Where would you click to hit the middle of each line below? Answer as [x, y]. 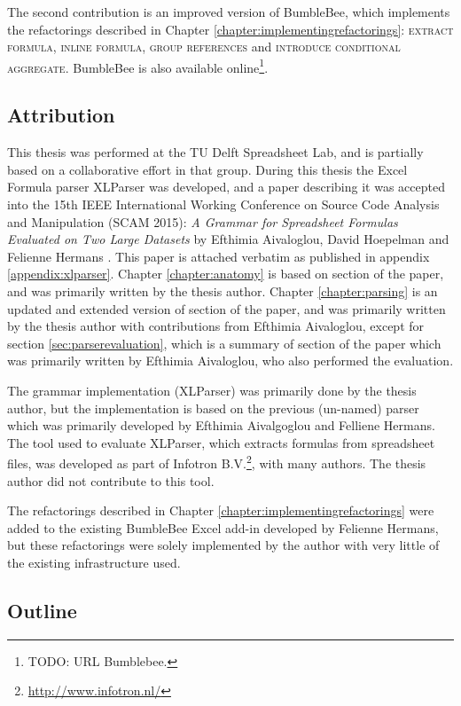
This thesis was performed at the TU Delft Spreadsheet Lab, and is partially [215, 152]
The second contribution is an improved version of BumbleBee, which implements [229, 12]
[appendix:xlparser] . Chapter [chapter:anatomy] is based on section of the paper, [226, 274]
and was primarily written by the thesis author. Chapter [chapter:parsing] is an [223, 290]
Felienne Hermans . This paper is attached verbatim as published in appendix [219, 256]
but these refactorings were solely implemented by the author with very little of [223, 545]
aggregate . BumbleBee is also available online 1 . [138, 66]
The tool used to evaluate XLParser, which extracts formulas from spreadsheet [221, 442]
